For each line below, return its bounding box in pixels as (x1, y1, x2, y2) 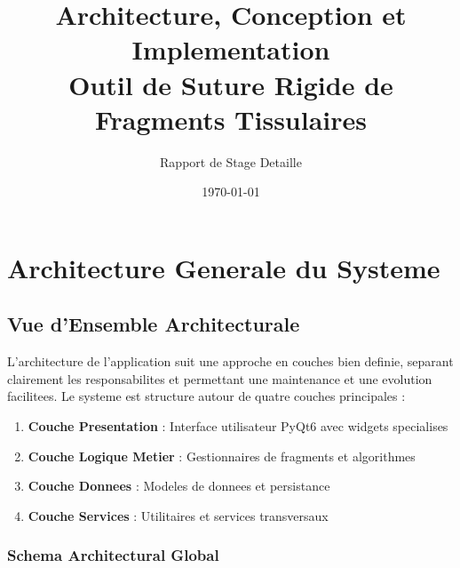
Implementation (131, 31, 330, 68)
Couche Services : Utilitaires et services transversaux (28, 506, 329, 524)
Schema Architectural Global (7, 544, 219, 566)
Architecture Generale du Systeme (7, 249, 440, 285)
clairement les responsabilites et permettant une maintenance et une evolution (7, 369, 432, 388)
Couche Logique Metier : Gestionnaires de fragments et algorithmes (28, 446, 416, 465)
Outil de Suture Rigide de (68, 66, 393, 102)
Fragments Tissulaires (94, 100, 368, 137)
